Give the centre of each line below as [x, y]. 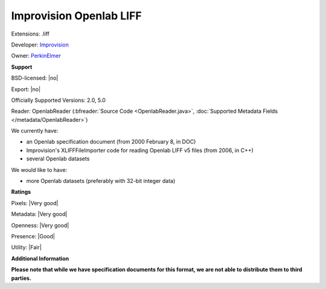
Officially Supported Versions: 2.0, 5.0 [58, 100]
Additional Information [40, 258]
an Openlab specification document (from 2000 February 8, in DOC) [111, 142]
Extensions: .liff [30, 34]
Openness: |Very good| [40, 225]
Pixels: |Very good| [35, 203]
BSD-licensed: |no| [35, 78]
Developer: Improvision [40, 45]
